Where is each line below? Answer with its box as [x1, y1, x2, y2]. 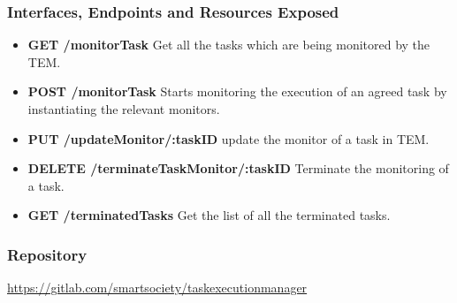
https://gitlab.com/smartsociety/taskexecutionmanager [7, 278, 308, 297]
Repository [7, 243, 88, 265]
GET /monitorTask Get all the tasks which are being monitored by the [27, 35, 430, 54]
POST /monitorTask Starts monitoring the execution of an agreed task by [27, 82, 447, 101]
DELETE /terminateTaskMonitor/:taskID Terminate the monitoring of [27, 159, 449, 178]
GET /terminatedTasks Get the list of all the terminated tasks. [27, 206, 391, 224]
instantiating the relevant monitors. [27, 100, 220, 117]
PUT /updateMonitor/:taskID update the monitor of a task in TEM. [27, 129, 430, 148]
